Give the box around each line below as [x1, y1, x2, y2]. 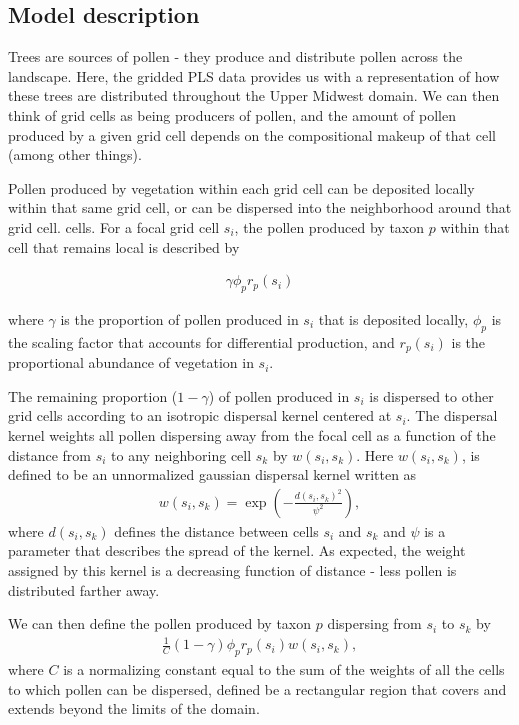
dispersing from [327, 613, 422, 634]
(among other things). [8, 144, 142, 165]
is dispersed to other [369, 385, 494, 406]
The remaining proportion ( [8, 385, 178, 406]
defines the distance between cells [114, 520, 319, 541]
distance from [8, 444, 91, 465]
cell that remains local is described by [8, 236, 240, 257]
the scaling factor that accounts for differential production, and [8, 331, 395, 352]
